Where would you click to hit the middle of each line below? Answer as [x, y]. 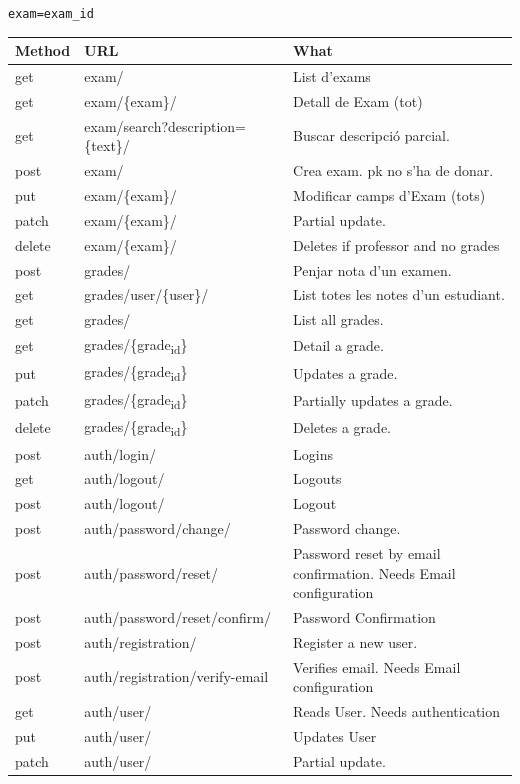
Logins [313, 453]
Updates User [335, 735]
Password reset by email [367, 552]
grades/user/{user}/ [146, 294]
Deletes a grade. [342, 427]
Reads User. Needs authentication [397, 711]
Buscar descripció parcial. [371, 135]
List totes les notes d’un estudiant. [399, 294]
